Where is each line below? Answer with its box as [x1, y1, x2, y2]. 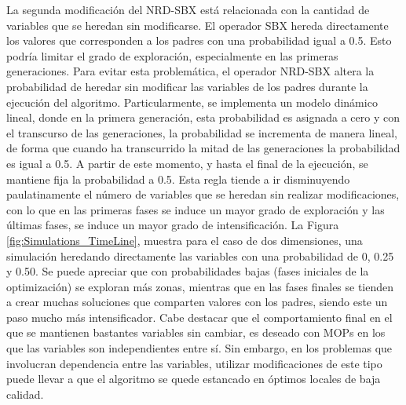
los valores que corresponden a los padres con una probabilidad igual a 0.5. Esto [6, 32, 392, 49]
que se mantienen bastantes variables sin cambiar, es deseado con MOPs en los [6, 324, 386, 341]
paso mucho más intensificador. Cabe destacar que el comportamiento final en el [6, 308, 393, 325]
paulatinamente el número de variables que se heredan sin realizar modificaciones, [6, 186, 400, 202]
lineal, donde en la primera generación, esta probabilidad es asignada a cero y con [6, 109, 400, 126]
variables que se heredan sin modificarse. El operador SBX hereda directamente [6, 16, 389, 33]
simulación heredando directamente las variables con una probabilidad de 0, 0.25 [6, 247, 394, 264]
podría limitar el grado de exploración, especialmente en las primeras [6, 47, 338, 64]
